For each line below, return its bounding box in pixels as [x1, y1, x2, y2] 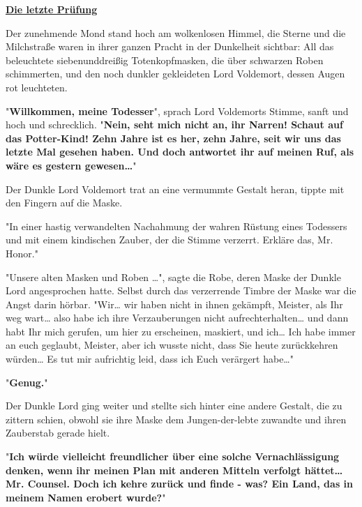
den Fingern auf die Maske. [6, 195, 123, 210]
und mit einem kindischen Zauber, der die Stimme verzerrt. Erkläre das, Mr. [6, 232, 333, 247]
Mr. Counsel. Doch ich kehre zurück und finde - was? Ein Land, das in [6, 476, 354, 491]
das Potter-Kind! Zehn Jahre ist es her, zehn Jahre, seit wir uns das [6, 130, 341, 145]
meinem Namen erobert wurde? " [6, 490, 166, 504]
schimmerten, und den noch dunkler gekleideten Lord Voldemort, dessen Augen [6, 66, 345, 81]
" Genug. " [6, 374, 48, 389]
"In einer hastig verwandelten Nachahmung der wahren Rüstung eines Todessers [6, 218, 347, 233]
